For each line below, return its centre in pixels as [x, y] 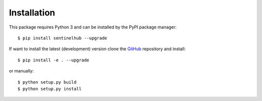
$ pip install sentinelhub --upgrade [63, 38]
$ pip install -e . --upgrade [54, 60]
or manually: [21, 71]
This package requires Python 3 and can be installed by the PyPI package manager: [93, 27]
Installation [32, 13]
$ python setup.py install [50, 89]
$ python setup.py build [47, 82]
